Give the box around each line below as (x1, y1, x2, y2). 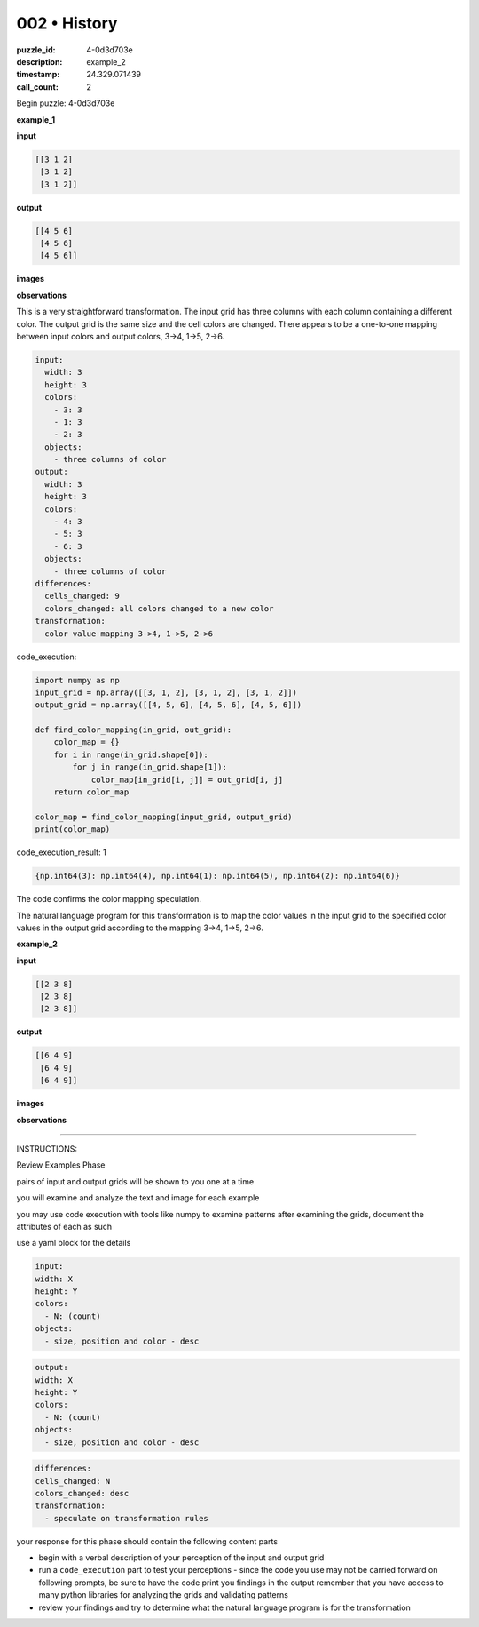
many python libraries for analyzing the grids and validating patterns (38, 1590, 288, 1600)
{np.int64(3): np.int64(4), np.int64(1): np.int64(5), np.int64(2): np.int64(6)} (35, 871, 401, 881)
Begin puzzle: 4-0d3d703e (16, 98, 115, 108)
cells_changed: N (35, 1476, 111, 1486)
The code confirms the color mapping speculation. (16, 894, 201, 905)
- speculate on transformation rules (44, 1513, 208, 1523)
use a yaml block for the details (16, 1238, 131, 1248)
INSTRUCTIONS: (16, 1143, 77, 1154)
